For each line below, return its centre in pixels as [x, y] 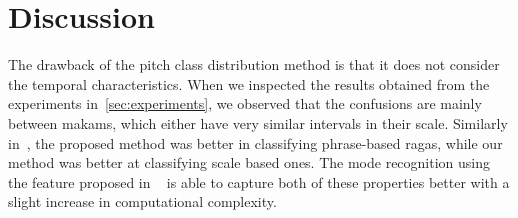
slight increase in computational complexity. [142, 201]
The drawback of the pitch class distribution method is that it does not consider [254, 64]
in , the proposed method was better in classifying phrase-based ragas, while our [255, 142]
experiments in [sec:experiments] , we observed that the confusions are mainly [245, 103]
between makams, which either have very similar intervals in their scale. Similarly [258, 122]
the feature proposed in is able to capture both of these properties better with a [259, 181]
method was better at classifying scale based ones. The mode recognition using [249, 162]
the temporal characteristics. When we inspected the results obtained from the [249, 83]
